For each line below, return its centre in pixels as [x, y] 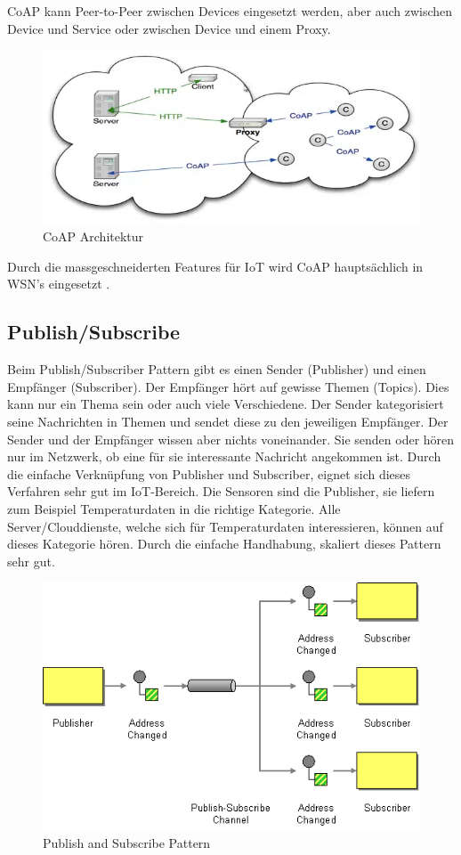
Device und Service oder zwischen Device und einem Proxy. [169, 28]
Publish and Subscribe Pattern [127, 842]
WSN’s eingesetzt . [59, 284]
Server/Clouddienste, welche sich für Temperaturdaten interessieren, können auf [225, 526]
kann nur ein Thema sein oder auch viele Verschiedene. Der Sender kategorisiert [226, 404]
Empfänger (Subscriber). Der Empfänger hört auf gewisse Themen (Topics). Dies [228, 386]
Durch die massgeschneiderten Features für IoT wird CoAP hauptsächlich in [215, 266]
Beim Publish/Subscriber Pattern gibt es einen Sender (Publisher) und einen [217, 369]
